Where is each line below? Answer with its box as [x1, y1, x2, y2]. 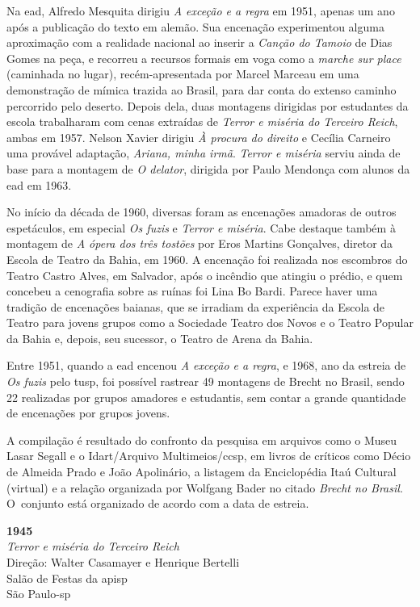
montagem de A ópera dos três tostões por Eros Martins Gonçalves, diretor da [6, 235, 393, 252]
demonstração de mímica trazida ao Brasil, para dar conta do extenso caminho [6, 81, 397, 98]
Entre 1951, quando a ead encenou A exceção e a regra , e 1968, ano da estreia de [6, 357, 406, 374]
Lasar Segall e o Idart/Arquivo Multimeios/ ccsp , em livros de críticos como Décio [6, 447, 411, 464]
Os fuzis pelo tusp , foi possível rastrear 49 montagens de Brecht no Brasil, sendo [6, 373, 405, 390]
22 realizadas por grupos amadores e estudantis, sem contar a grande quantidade [6, 388, 406, 405]
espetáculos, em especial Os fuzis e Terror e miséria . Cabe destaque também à [6, 219, 396, 236]
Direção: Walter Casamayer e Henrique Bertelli [6, 554, 240, 570]
